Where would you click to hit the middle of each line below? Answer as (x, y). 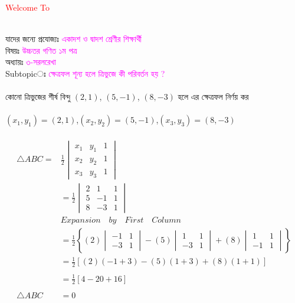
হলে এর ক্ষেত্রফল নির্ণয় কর (213, 97)
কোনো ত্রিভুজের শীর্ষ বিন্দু (38, 97)
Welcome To (28, 7)
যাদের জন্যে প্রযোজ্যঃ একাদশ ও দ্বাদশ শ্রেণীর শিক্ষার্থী (73, 39)
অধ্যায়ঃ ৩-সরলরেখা (31, 62)
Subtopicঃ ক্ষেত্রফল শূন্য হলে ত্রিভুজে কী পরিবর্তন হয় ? (85, 73)
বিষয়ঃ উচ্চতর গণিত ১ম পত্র (41, 50)
